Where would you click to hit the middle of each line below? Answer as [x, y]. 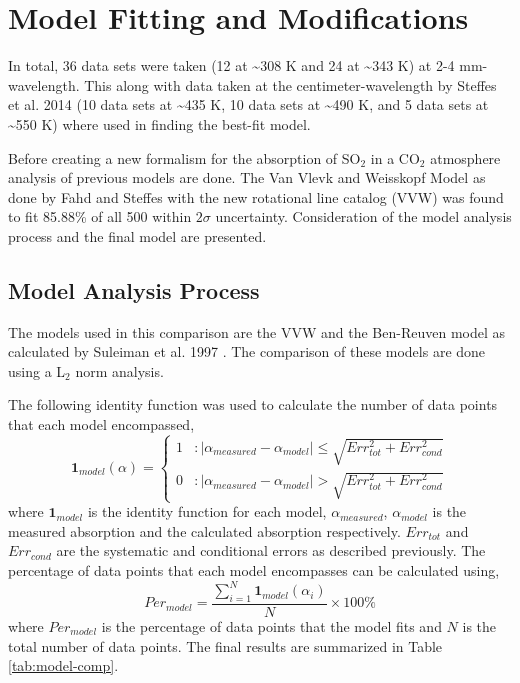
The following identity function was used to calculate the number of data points [253, 404]
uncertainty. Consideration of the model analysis [363, 216]
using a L [37, 370]
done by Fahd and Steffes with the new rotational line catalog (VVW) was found [256, 196]
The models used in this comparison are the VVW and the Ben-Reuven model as [257, 331]
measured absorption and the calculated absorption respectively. [204, 530]
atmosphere [465, 157]
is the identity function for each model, [207, 511]
